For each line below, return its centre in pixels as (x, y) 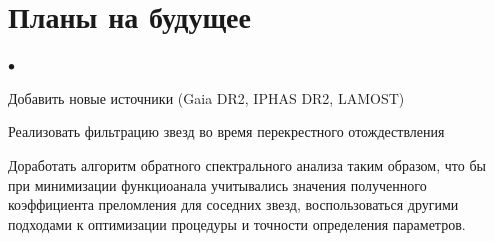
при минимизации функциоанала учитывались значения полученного (217, 184)
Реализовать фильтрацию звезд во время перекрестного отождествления (226, 131)
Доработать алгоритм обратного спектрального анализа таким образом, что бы (247, 164)
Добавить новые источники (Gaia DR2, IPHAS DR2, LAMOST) (206, 97)
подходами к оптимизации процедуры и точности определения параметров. (237, 223)
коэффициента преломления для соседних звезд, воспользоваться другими (233, 204)
